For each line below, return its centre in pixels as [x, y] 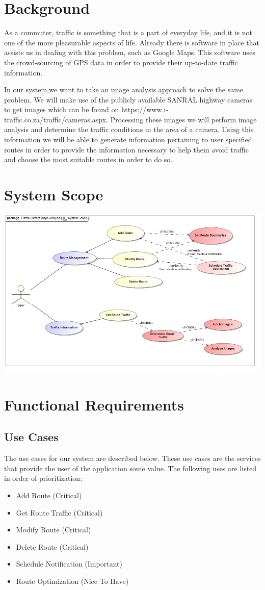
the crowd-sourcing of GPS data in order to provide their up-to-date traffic [121, 62]
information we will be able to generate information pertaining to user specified [128, 139]
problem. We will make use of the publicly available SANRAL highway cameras [128, 99]
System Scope [54, 195]
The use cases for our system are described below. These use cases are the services [132, 458]
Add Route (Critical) [49, 495]
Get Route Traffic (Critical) [59, 512]
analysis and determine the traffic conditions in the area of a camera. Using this [129, 129]
